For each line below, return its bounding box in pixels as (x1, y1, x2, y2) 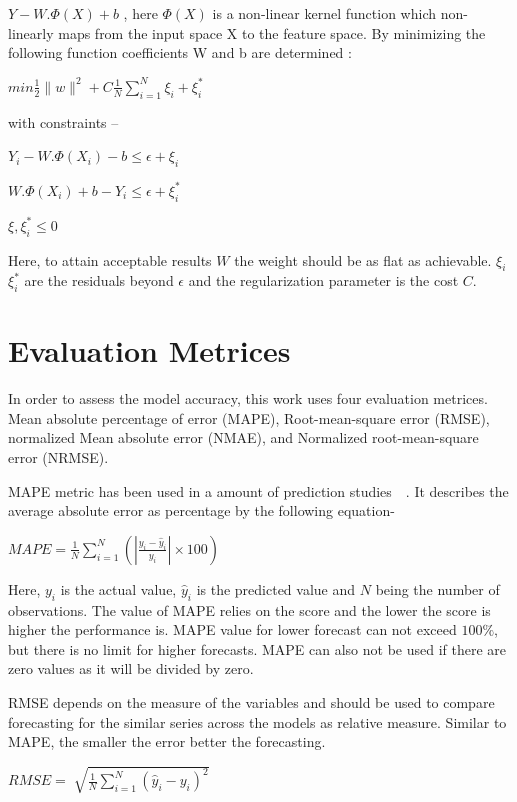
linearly (8, 22, 54, 43)
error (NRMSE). (8, 447, 109, 468)
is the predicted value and (196, 578, 356, 599)
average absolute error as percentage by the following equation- (8, 500, 395, 521)
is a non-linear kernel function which (212, 3, 436, 23)
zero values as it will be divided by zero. (8, 658, 254, 679)
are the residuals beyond (24, 270, 174, 291)
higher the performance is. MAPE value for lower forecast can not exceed (8, 619, 457, 640)
